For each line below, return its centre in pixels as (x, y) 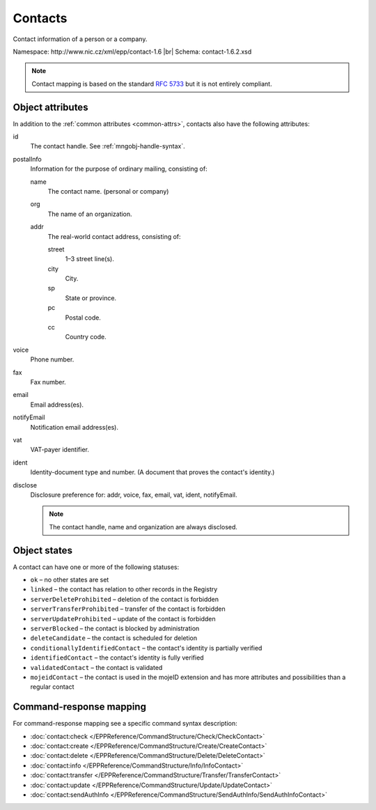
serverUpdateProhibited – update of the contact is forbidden (123, 618)
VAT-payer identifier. (60, 450)
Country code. (86, 337)
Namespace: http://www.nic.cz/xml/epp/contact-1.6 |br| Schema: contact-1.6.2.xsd (132, 52)
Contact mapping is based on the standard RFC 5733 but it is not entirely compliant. (152, 84)
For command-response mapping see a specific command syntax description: (125, 724)
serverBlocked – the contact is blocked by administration (115, 628)
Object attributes (50, 107)
